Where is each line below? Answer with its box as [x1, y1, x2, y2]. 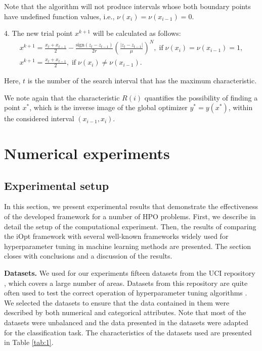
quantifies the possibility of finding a [144, 92, 258, 103]
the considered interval [4, 113, 74, 124]
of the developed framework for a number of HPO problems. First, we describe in [4, 211, 256, 222]
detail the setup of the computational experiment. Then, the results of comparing [4, 221, 256, 231]
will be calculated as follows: [93, 28, 181, 38]
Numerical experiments [4, 143, 170, 164]
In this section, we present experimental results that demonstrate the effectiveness [4, 201, 258, 212]
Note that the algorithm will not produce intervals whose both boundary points [4, 1, 251, 11]
